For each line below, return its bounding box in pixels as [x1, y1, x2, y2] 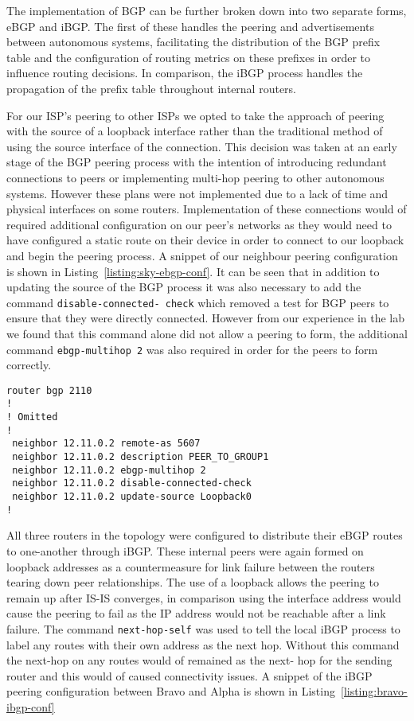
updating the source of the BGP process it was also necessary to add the [6, 279, 361, 295]
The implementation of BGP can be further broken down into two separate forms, [6, 2, 407, 18]
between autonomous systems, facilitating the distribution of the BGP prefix [6, 33, 381, 50]
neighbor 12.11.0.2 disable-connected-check [12, 477, 252, 489]
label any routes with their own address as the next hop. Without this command [6, 636, 400, 653]
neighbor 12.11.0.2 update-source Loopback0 [12, 491, 252, 503]
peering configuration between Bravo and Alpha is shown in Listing [6, 683, 335, 700]
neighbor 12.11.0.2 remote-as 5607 [12, 438, 201, 450]
